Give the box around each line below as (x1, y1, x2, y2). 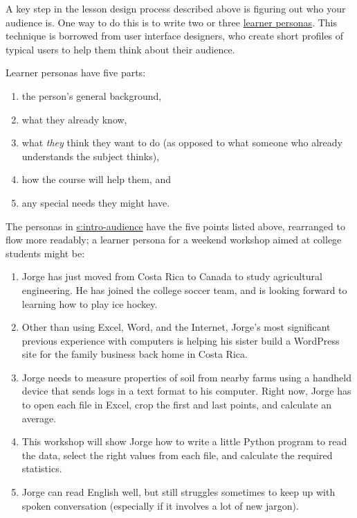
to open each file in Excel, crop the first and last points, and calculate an (21, 397, 332, 412)
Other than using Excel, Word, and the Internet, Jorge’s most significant (21, 320, 331, 334)
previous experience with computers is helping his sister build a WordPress (21, 333, 340, 347)
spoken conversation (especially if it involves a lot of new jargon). (21, 498, 299, 512)
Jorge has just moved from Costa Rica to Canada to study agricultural (21, 269, 322, 284)
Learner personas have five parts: (6, 65, 146, 80)
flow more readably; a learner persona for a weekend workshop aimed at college (6, 232, 342, 247)
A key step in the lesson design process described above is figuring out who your (6, 1, 346, 15)
